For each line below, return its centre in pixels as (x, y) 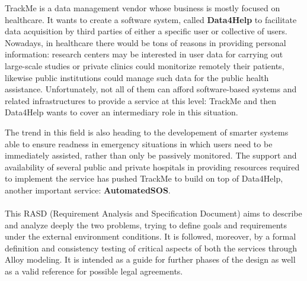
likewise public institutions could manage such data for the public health (137, 77)
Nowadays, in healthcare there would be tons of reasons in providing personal (145, 42)
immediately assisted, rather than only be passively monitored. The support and (151, 155)
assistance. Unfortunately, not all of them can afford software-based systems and (151, 89)
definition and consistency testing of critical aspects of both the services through (151, 248)
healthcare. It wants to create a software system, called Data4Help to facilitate (151, 19)
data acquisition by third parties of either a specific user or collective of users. (146, 31)
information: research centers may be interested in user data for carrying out (144, 54)
